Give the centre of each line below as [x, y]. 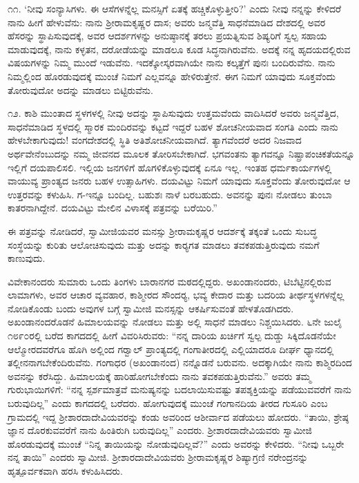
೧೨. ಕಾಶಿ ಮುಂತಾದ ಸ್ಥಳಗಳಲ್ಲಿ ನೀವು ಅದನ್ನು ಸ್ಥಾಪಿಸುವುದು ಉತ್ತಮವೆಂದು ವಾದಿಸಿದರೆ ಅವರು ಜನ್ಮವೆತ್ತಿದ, [173, 113]
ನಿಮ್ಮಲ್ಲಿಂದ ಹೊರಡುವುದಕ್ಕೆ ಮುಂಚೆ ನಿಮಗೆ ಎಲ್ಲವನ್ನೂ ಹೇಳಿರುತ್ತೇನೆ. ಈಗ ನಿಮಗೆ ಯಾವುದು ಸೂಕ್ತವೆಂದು [172, 76]
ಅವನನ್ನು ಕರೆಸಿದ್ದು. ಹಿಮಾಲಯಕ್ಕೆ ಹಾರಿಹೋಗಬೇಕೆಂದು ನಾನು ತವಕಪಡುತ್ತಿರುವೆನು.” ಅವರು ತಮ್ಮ [159, 376]
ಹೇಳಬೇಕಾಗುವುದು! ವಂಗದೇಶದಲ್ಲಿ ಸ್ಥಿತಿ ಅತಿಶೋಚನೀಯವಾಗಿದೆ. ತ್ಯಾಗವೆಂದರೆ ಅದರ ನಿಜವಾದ [155, 140]
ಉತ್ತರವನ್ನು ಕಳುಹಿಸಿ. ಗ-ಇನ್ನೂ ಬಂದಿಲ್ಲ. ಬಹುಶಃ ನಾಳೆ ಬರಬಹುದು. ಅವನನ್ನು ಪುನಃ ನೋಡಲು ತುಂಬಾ [170, 194]
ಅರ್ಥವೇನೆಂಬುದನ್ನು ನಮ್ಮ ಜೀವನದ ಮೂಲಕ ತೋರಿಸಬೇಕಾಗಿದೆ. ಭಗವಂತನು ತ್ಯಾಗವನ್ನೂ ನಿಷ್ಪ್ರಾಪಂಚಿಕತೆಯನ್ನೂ [181, 153]
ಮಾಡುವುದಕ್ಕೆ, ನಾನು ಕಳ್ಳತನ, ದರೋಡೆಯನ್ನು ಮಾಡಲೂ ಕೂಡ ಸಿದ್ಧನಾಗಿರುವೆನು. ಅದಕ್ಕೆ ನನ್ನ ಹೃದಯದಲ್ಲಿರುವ [179, 49]
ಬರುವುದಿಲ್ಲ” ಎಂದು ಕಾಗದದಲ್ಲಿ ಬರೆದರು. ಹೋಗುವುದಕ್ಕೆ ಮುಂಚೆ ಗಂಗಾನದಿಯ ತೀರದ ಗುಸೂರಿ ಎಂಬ [168, 403]
